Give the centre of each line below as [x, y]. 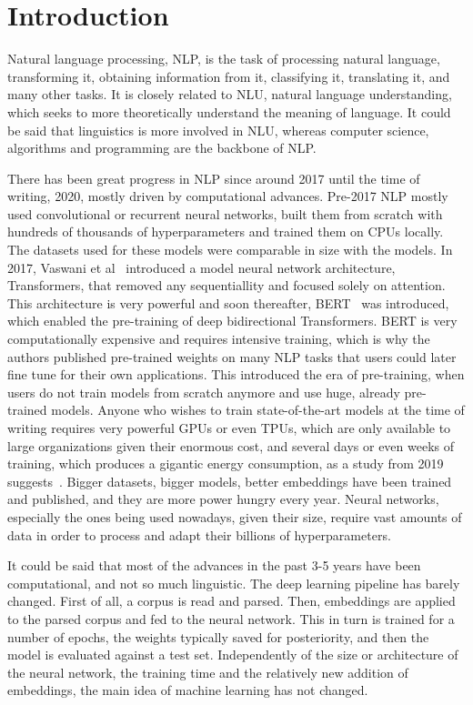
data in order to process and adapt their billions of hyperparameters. [199, 534]
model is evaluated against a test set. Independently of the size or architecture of [233, 655]
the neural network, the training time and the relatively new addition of [208, 672]
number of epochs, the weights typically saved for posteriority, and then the [218, 636]
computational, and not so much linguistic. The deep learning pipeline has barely [234, 583]
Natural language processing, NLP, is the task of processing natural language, [224, 59]
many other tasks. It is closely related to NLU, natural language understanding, [230, 94]
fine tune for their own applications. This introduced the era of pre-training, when [236, 374]
